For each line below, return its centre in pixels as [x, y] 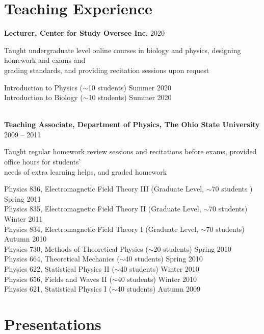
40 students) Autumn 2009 [159, 289]
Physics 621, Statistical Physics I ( [58, 289]
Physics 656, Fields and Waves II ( [58, 279]
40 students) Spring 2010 [164, 259]
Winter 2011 [23, 219]
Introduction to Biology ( [44, 97]
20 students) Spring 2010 [192, 248]
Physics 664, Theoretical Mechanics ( [62, 259]
